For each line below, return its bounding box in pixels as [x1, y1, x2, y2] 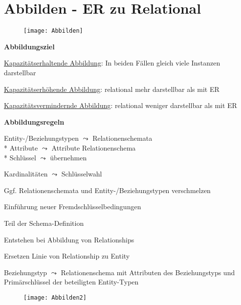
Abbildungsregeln [4, 116, 65, 127]
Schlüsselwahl [61, 169, 102, 179]
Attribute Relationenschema [51, 142, 136, 152]
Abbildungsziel [4, 41, 55, 51]
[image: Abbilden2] [23, 294, 87, 301]
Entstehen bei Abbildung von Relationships [4, 234, 134, 244]
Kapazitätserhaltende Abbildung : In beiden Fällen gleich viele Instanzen [4, 58, 220, 68]
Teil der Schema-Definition [4, 218, 84, 228]
